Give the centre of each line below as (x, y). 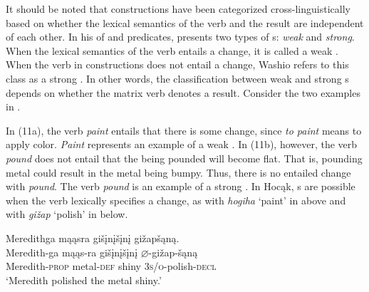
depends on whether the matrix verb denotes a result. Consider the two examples (183, 92)
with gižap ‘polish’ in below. (67, 214)
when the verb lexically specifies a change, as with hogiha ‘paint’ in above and (176, 200)
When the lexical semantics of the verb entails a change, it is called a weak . (172, 50)
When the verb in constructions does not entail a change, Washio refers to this (177, 64)
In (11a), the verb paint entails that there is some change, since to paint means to (184, 130)
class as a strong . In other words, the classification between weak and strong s (177, 78)
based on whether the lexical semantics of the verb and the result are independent (185, 22)
